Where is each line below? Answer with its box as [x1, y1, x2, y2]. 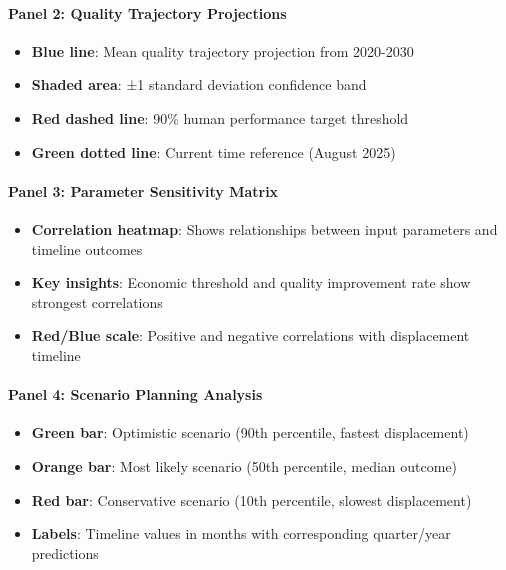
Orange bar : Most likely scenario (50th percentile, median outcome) [31, 455, 458, 476]
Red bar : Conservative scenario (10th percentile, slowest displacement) [31, 489, 472, 510]
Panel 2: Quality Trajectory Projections [8, 2, 287, 23]
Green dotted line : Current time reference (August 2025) [31, 141, 396, 162]
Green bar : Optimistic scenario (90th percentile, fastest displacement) [31, 422, 469, 443]
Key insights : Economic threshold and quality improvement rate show [31, 272, 471, 293]
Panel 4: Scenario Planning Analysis [8, 384, 263, 405]
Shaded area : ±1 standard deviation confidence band [31, 74, 367, 95]
